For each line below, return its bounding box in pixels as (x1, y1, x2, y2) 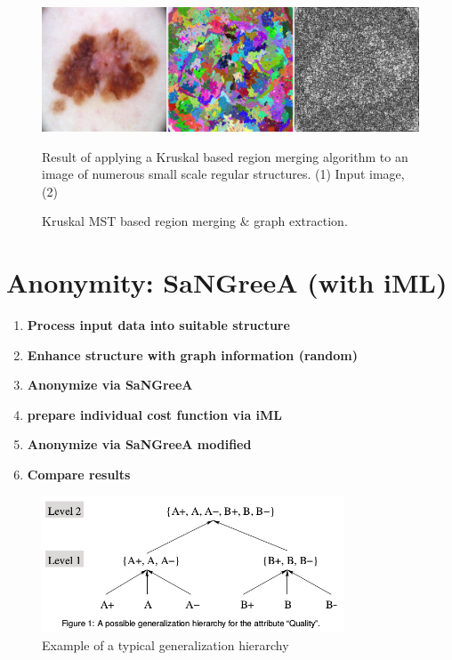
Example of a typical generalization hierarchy (42, 635, 289, 654)
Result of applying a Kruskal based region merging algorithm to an (42, 147, 408, 165)
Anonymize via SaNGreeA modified (27, 435, 252, 454)
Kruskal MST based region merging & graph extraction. (42, 212, 348, 230)
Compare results (27, 465, 131, 484)
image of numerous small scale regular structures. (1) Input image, (42, 165, 405, 183)
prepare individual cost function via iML (27, 405, 283, 423)
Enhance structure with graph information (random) (27, 345, 358, 364)
